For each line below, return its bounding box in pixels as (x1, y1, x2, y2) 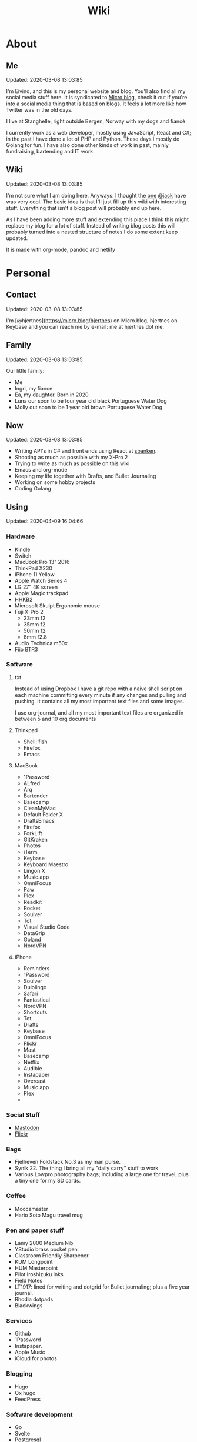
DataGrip (23, 929, 45, 936)
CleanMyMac (23, 805, 56, 812)
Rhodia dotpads (14, 1296, 54, 1303)
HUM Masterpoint (14, 1264, 58, 1271)
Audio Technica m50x (14, 639, 68, 646)
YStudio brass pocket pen (14, 1246, 78, 1253)
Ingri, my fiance (14, 385, 53, 392)
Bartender (23, 792, 48, 799)
